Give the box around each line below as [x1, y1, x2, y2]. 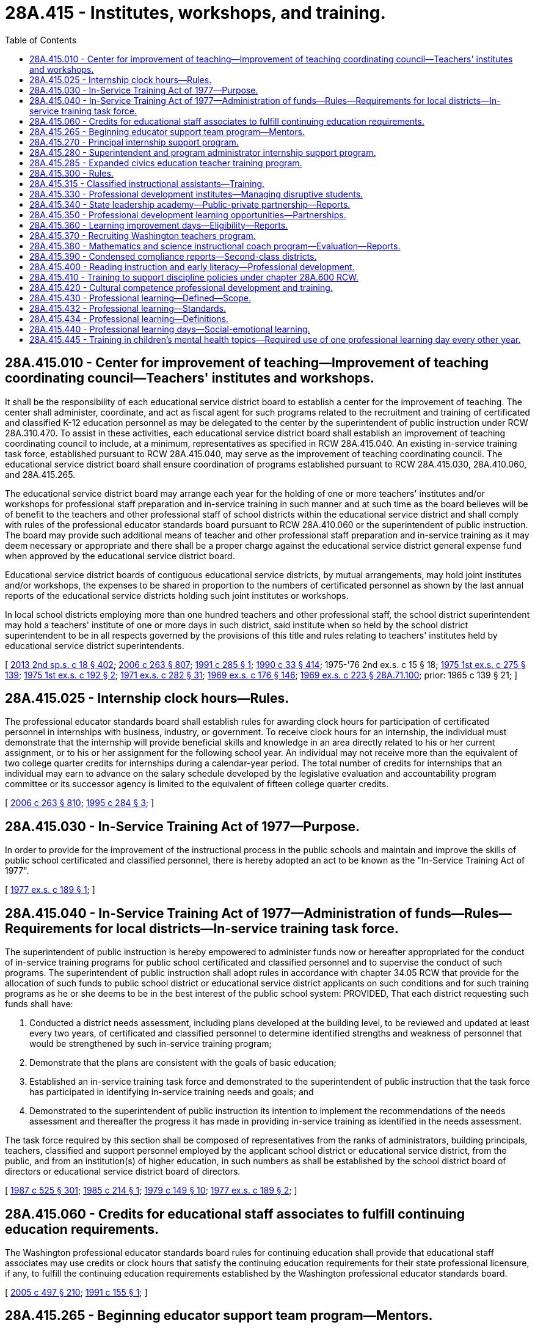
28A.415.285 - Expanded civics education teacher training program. [29, 157, 302, 168]
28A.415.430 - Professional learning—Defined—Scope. [29, 292, 252, 303]
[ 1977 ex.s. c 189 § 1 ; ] [5, 884, 95, 895]
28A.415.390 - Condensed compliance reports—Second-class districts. [29, 251, 317, 262]
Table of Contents [5, 34, 77, 45]
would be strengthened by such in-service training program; [29, 1038, 272, 1049]
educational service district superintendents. [5, 640, 184, 651]
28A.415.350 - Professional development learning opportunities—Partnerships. [29, 209, 346, 220]
